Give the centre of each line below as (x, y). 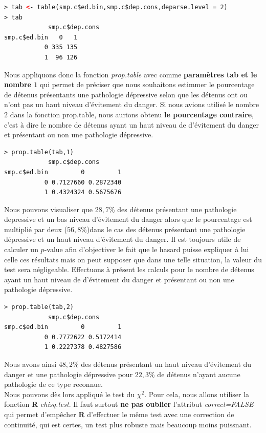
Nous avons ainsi (30, 364)
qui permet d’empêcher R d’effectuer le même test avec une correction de (119, 414)
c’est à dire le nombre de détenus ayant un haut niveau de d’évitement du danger (132, 124)
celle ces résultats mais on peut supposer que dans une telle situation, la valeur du (133, 259)
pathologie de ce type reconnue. (53, 384)
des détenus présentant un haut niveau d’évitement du (166, 364)
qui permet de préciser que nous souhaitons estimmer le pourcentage (147, 84)
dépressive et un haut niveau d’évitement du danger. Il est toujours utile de (123, 239)
